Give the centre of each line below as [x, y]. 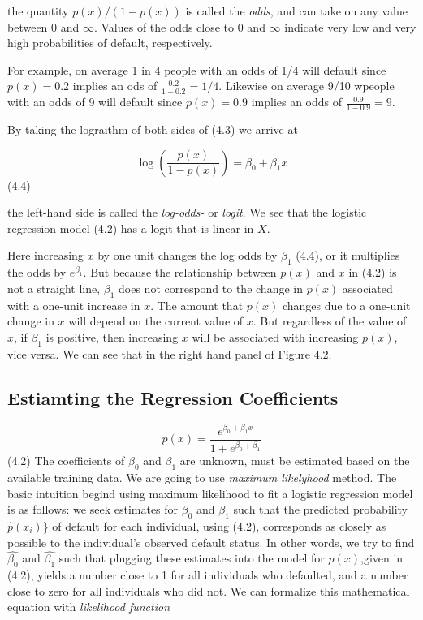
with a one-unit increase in [74, 305]
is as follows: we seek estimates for [93, 509]
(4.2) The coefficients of [66, 461]
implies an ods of [115, 86]
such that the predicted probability [321, 509]
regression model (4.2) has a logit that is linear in [131, 228]
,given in [382, 558]
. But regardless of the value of [330, 321]
